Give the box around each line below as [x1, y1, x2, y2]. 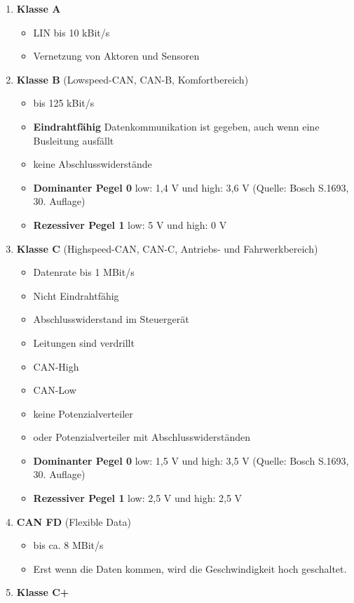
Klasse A [16, 1, 61, 15]
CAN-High [33, 359, 79, 373]
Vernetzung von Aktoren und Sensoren [33, 48, 200, 63]
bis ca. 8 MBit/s [33, 538, 104, 552]
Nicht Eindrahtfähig [33, 288, 119, 303]
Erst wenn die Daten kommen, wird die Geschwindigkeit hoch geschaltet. [33, 561, 347, 576]
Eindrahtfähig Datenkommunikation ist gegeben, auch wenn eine [33, 119, 320, 133]
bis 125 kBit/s [33, 95, 95, 110]
